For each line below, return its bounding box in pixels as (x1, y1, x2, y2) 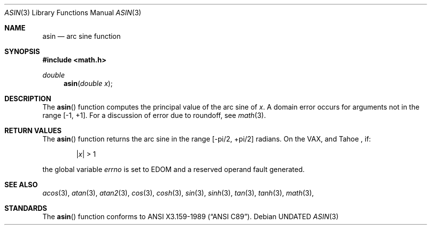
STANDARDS (4, 204, 47, 212)
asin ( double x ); (63, 79, 113, 87)
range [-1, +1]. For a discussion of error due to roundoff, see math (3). (42, 111, 266, 119)
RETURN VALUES (4, 126, 62, 135)
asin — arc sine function (42, 32, 121, 40)
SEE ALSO (4, 180, 38, 189)
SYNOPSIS (4, 47, 40, 56)
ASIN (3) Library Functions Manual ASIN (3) (4, 8, 142, 17)
